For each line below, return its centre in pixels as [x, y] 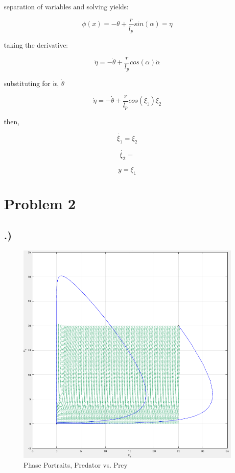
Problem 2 [40, 203]
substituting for [27, 83]
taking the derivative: [36, 45]
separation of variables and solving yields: [66, 6]
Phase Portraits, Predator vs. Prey [76, 465]
